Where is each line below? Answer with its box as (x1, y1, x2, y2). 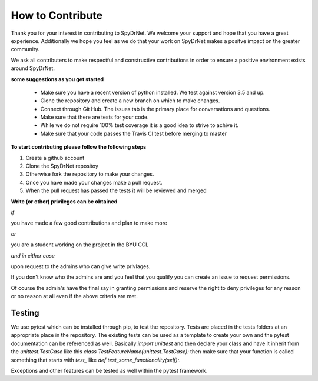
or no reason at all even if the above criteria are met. (11, 293, 138, 300)
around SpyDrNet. (11, 65, 55, 72)
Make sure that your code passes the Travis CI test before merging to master (40, 130, 227, 137)
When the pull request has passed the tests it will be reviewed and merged (25, 187, 207, 194)
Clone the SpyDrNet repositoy (25, 162, 98, 170)
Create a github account (25, 154, 85, 161)
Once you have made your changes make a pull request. (25, 179, 163, 186)
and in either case (11, 252, 55, 259)
